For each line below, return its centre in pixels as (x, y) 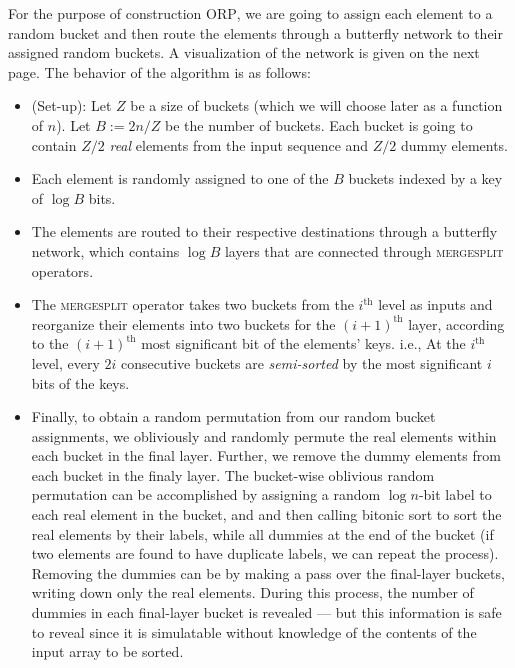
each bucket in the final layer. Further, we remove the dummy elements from (266, 455)
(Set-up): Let (71, 105)
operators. (62, 270)
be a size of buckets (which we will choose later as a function (316, 105)
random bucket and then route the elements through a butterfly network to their (255, 32)
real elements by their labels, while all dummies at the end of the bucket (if (262, 533)
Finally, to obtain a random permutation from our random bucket (233, 416)
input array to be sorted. (107, 651)
